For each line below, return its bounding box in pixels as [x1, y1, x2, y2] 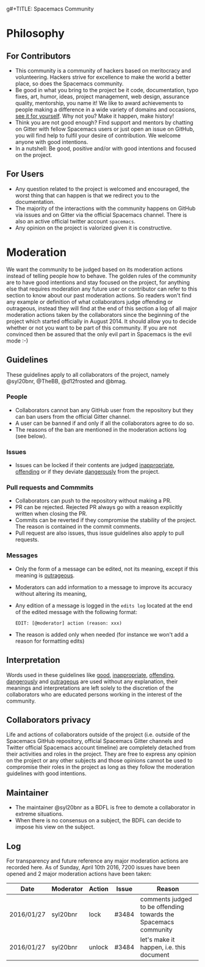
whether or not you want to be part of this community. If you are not [6, 324, 177, 331]
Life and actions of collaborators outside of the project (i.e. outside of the [6, 731, 190, 738]
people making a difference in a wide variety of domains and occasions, [15, 106, 196, 113]
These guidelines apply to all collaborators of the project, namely [6, 371, 170, 378]
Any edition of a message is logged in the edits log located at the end [15, 601, 193, 609]
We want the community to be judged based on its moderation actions [6, 266, 183, 273]
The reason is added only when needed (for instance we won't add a [15, 631, 189, 638]
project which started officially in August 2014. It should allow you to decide [6, 317, 197, 325]
